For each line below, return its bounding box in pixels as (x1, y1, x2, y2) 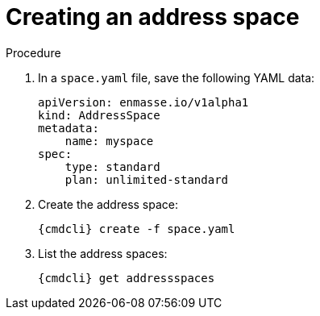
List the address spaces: (38, 246, 168, 260)
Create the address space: (38, 197, 179, 211)
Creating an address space (6, 3, 300, 31)
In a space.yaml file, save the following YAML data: (38, 70, 315, 85)
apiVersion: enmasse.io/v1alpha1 (38, 95, 249, 109)
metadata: (38, 121, 99, 135)
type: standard (64, 160, 160, 173)
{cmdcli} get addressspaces (38, 271, 215, 285)
